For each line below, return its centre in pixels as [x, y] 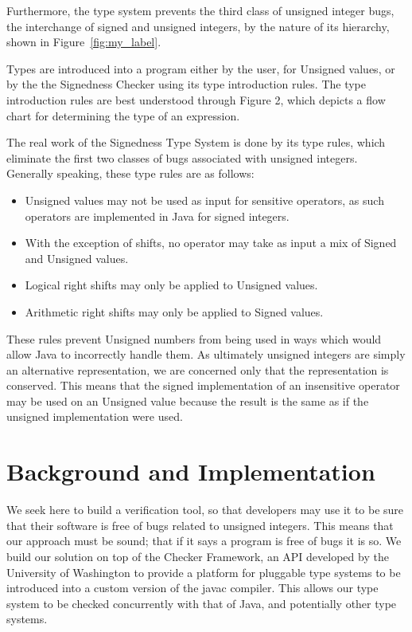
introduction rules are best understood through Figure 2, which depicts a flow [196, 99]
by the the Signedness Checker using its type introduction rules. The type [187, 84]
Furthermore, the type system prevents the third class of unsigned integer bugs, [200, 10]
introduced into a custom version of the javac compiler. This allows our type [192, 588]
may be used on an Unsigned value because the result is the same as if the [188, 400]
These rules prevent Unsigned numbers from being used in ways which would [194, 338]
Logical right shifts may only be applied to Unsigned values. [171, 285]
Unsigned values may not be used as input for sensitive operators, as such [204, 200]
